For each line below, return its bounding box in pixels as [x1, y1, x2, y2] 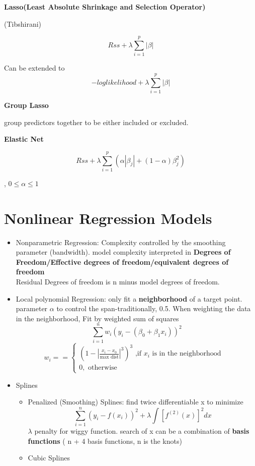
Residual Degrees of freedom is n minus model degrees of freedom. [16, 276, 220, 287]
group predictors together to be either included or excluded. [4, 116, 189, 127]
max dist [100, 354, 119, 360]
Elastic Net [4, 134, 44, 144]
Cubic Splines [28, 452, 70, 463]
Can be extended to [4, 63, 65, 73]
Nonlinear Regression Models [4, 207, 212, 228]
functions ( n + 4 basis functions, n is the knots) [28, 435, 182, 446]
